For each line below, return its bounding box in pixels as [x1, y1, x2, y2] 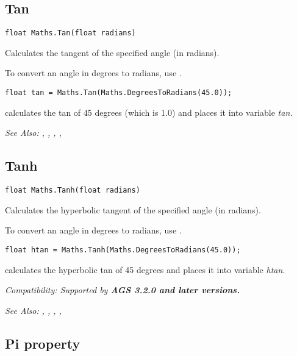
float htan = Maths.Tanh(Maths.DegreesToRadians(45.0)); [5, 245, 241, 254]
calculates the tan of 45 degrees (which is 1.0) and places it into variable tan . [5, 105, 293, 118]
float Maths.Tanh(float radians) [5, 186, 140, 195]
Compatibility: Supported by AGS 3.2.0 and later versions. [5, 283, 240, 296]
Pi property [5, 333, 81, 352]
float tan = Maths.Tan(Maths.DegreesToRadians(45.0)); [5, 88, 232, 98]
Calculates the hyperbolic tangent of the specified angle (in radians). [5, 203, 261, 216]
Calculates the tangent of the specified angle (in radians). [5, 46, 220, 59]
